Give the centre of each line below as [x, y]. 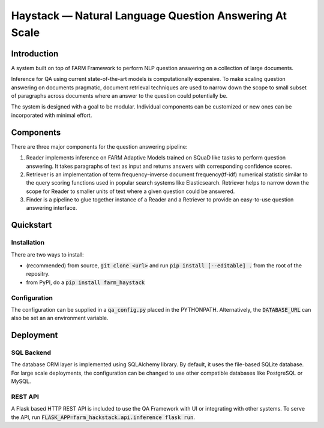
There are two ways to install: [47, 254]
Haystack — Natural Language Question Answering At [149, 16]
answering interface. [52, 208]
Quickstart [31, 225]
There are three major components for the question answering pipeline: [99, 146]
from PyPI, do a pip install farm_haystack [85, 282]
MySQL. [21, 381]
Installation [28, 243]
